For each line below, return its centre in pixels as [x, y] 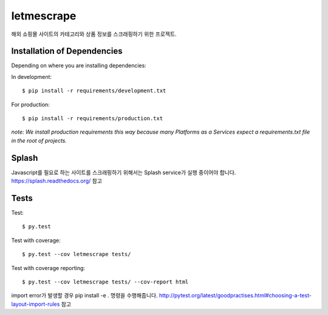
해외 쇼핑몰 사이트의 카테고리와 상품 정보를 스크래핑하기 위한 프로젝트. [94, 34]
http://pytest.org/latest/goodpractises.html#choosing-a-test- [235, 296]
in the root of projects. [39, 140]
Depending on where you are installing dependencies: [79, 66]
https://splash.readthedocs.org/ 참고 [57, 181]
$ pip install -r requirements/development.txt [94, 91]
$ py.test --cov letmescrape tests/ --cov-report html [105, 282]
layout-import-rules [36, 304]
